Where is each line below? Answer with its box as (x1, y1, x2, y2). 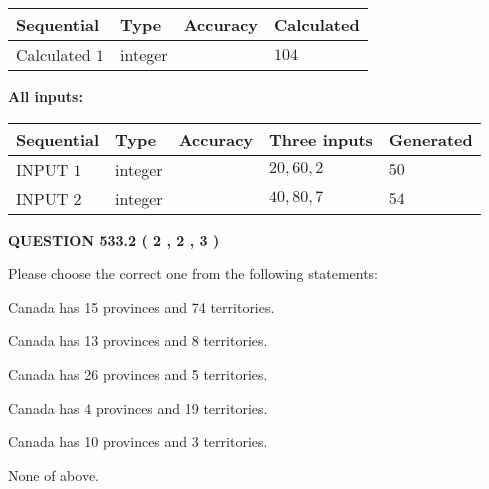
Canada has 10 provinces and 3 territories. (8, 431, 268, 452)
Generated (388, 127, 473, 151)
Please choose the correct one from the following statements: (8, 263, 379, 284)
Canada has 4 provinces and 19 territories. (8, 397, 268, 418)
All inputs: (8, 86, 83, 106)
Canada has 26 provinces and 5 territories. (8, 363, 268, 384)
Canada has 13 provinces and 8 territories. (8, 330, 268, 351)
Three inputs (269, 127, 373, 151)
